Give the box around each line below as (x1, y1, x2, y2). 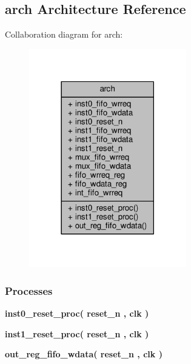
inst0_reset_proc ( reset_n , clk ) (5, 307, 149, 320)
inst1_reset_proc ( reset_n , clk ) (5, 327, 149, 340)
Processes (5, 283, 53, 298)
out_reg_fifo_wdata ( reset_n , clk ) (5, 348, 163, 360)
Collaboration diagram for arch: (5, 28, 123, 41)
